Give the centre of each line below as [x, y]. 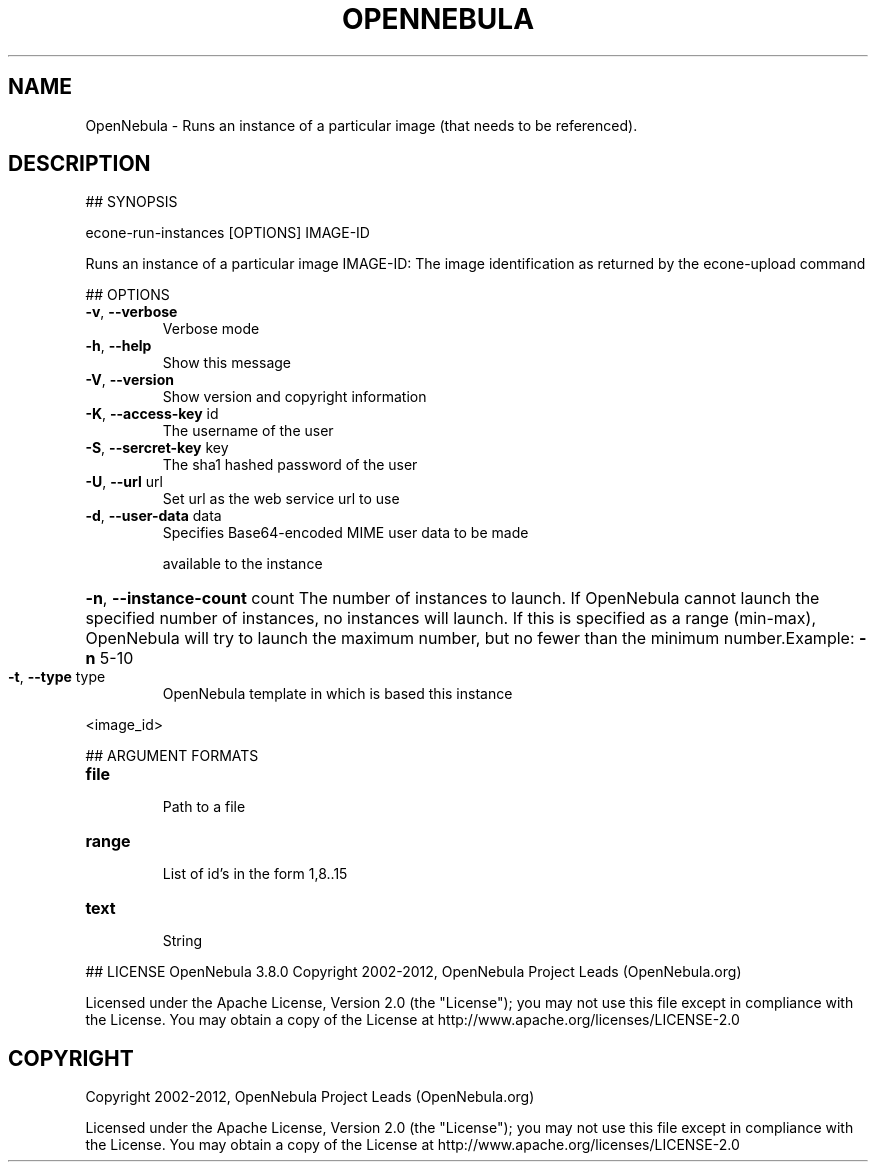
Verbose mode [211, 329]
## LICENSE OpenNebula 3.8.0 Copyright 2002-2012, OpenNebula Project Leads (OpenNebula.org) [413, 972]
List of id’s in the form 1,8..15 [255, 874]
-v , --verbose [131, 312]
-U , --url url [124, 482]
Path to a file [204, 807]
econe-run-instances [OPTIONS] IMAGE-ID [227, 233]
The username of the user [248, 431]
